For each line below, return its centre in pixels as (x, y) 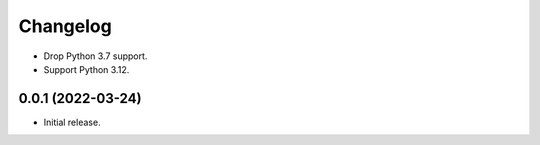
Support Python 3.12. (86, 69)
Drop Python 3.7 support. (95, 56)
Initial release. (72, 122)
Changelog (65, 26)
